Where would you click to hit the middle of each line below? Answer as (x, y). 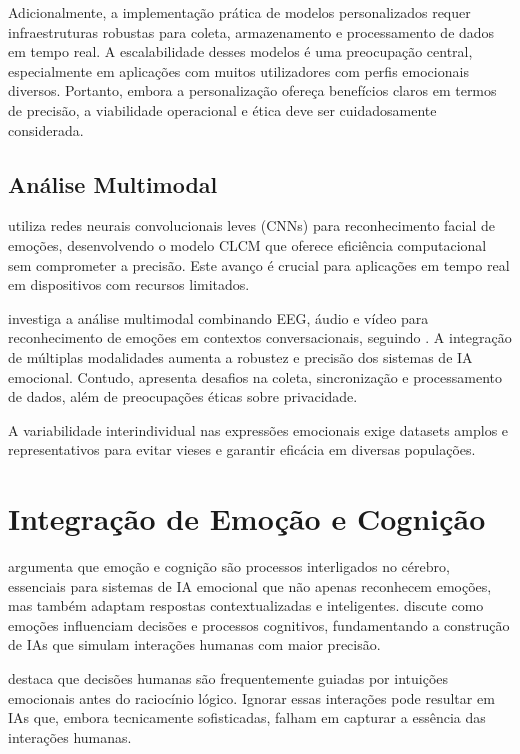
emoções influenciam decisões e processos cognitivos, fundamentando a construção (259, 624)
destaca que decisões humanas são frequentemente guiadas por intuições (228, 677)
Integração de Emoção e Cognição (247, 518)
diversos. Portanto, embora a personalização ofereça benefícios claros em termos (252, 90)
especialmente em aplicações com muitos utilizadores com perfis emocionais (238, 70)
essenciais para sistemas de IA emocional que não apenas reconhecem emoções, (250, 585)
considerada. (46, 129)
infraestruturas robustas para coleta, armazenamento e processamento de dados (251, 31)
